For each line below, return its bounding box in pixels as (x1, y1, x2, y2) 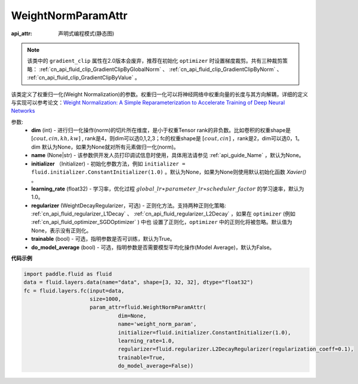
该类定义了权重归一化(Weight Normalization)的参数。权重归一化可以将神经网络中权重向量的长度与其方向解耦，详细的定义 (11, 90, 308, 98)
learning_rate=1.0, (118, 337, 175, 345)
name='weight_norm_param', (118, 321, 197, 328)
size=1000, (89, 296, 122, 303)
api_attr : (11, 30, 33, 37)
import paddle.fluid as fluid (23, 271, 112, 277)
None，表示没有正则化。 (31, 227, 92, 234)
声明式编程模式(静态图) (58, 30, 115, 37)
